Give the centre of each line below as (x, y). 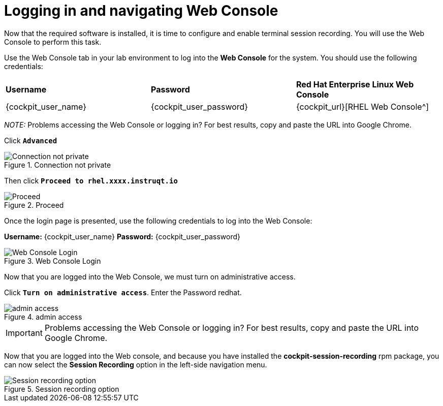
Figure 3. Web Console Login (53, 261)
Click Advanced (31, 140)
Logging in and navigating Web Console (141, 11)
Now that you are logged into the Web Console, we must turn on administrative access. (150, 276)
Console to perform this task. (53, 42)
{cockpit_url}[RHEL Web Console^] (362, 106)
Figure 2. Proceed (34, 205)
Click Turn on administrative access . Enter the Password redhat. (123, 292)
